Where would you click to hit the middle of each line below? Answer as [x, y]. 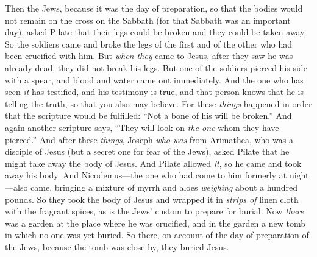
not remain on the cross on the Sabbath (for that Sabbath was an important [148, 20]
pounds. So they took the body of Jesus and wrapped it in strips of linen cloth [152, 199]
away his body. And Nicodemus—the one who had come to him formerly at [146, 175]
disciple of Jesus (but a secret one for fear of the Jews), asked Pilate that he [147, 151]
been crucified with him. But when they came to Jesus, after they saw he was [149, 56]
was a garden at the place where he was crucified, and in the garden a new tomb [155, 223]
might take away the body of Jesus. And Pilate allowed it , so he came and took [153, 163]
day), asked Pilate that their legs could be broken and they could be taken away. [156, 32]
